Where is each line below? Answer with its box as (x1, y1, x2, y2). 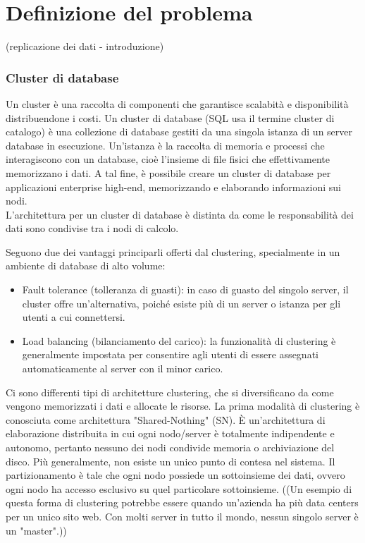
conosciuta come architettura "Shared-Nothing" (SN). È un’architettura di (6, 412, 326, 427)
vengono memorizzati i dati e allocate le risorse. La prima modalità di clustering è (6, 398, 360, 413)
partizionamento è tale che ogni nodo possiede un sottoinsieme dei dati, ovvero (6, 468, 345, 482)
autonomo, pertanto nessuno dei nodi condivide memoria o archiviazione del (6, 440, 335, 454)
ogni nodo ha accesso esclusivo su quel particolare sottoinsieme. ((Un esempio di (6, 481, 352, 496)
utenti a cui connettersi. (22, 310, 125, 324)
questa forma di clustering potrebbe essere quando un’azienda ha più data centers (6, 495, 359, 510)
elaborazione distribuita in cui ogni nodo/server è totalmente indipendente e (6, 426, 335, 441)
